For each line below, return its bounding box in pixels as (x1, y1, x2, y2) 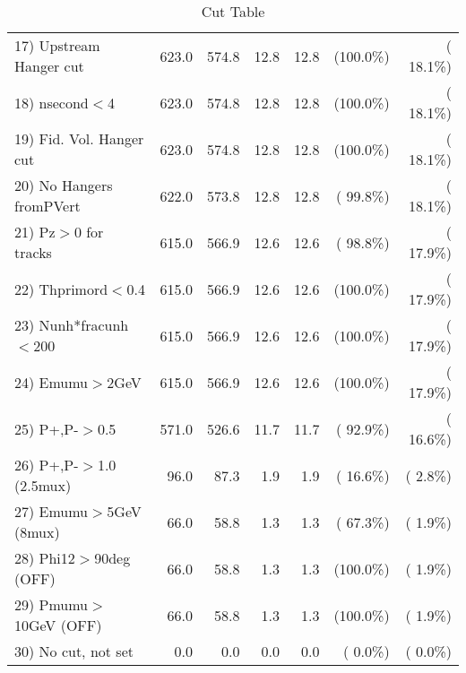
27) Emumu (14, 501, 89, 522)
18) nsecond (14, 91, 89, 113)
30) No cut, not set (14, 641, 134, 661)
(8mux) (14, 522, 60, 542)
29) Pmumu (14, 594, 89, 615)
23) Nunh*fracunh (14, 315, 129, 335)
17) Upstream (14, 35, 100, 56)
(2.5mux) (14, 475, 72, 496)
